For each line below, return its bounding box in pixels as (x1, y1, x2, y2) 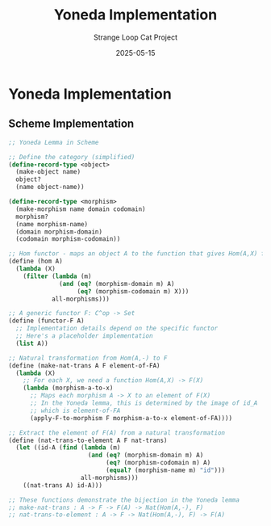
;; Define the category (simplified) (8, 153, 135, 161)
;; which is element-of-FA (29, 406, 121, 414)
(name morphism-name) (15, 220, 89, 228)
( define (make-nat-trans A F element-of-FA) (8, 361, 161, 369)
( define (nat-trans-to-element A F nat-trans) (8, 436, 168, 444)
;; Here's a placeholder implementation (15, 332, 153, 340)
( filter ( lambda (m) (23, 272, 92, 280)
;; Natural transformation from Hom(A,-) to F (8, 354, 168, 362)
